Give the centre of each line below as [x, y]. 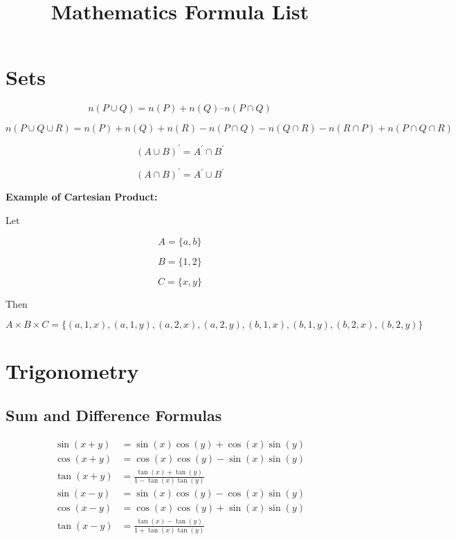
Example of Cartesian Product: [82, 197]
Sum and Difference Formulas [114, 415]
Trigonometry [72, 371]
